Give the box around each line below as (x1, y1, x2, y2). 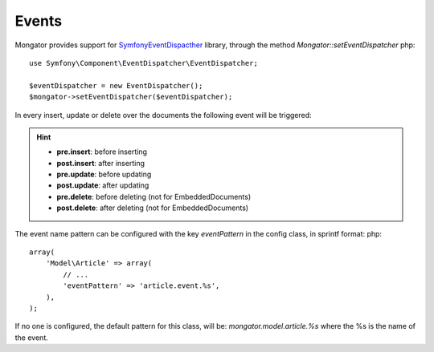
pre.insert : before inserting (56, 147, 148, 156)
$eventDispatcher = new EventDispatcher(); (29, 81, 203, 90)
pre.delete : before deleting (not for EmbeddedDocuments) (56, 192, 252, 201)
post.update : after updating (56, 180, 149, 190)
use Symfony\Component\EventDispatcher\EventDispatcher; (29, 59, 259, 67)
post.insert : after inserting (56, 158, 145, 168)
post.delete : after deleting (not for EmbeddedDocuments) (56, 203, 249, 212)
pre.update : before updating (56, 169, 152, 180)
